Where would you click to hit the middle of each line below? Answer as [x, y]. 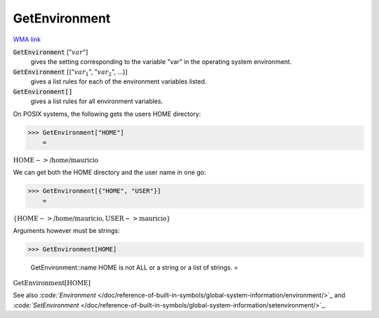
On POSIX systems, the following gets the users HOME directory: [107, 114]
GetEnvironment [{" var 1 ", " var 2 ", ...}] [70, 72]
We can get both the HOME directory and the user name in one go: [109, 173]
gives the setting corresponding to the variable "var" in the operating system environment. [161, 62]
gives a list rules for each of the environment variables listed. [119, 81]
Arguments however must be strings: [66, 231]
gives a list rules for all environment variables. [97, 101]
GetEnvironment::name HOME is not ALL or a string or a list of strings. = [134, 267]
